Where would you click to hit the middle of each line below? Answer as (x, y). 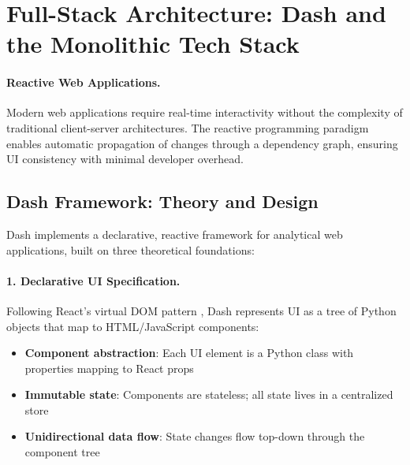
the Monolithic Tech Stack (153, 44)
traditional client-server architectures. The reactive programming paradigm (188, 127)
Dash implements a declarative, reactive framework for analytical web (175, 234)
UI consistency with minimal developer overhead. (125, 159)
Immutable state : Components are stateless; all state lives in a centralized (209, 394)
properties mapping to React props (109, 368)
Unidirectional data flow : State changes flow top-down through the (195, 436)
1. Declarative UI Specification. (93, 280)
